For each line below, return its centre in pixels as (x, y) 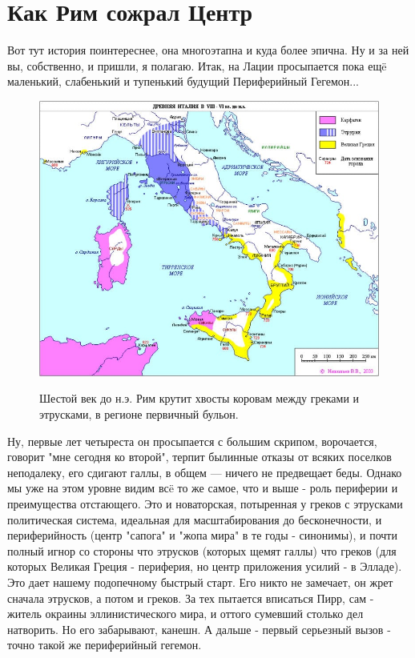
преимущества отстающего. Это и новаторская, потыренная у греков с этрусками (205, 504)
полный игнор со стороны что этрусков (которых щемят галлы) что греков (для (202, 550)
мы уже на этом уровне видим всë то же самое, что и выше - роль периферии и (203, 488)
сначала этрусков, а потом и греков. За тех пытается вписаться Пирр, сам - (191, 598)
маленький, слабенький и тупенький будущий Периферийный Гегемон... (183, 81)
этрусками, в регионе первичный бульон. (139, 414)
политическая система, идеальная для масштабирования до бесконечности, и (195, 519)
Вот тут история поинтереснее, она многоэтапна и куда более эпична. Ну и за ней (208, 50)
